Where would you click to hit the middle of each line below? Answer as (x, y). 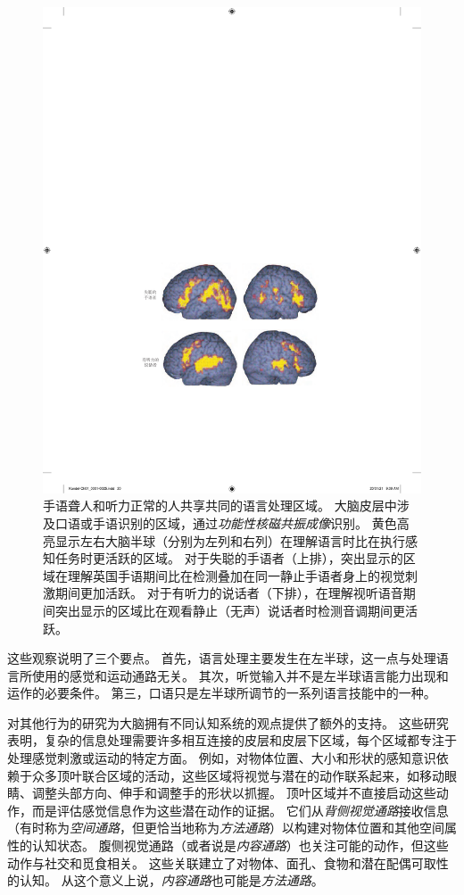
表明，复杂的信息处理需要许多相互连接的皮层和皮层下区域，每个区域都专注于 (232, 740)
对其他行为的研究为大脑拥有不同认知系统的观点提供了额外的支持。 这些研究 (228, 722)
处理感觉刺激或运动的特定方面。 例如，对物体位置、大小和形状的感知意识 (222, 758)
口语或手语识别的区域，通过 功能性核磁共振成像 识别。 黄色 (226, 522)
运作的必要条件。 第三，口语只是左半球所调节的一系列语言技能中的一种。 (222, 693)
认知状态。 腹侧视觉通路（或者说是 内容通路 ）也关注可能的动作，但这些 (240, 845)
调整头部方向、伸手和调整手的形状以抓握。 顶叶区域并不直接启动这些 (234, 793)
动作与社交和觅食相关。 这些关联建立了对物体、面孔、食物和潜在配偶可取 (222, 862)
